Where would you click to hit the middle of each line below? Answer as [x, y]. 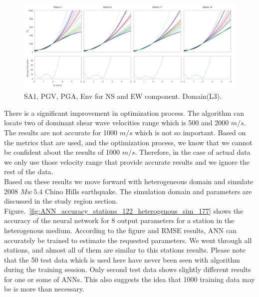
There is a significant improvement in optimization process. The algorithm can [124, 113]
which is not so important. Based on [190, 132]
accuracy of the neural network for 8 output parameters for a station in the [119, 220]
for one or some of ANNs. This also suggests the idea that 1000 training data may [129, 279]
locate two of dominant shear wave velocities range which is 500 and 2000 [117, 123]
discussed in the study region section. [61, 201]
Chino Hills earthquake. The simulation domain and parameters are [148, 191]
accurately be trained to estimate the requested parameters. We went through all [128, 240]
